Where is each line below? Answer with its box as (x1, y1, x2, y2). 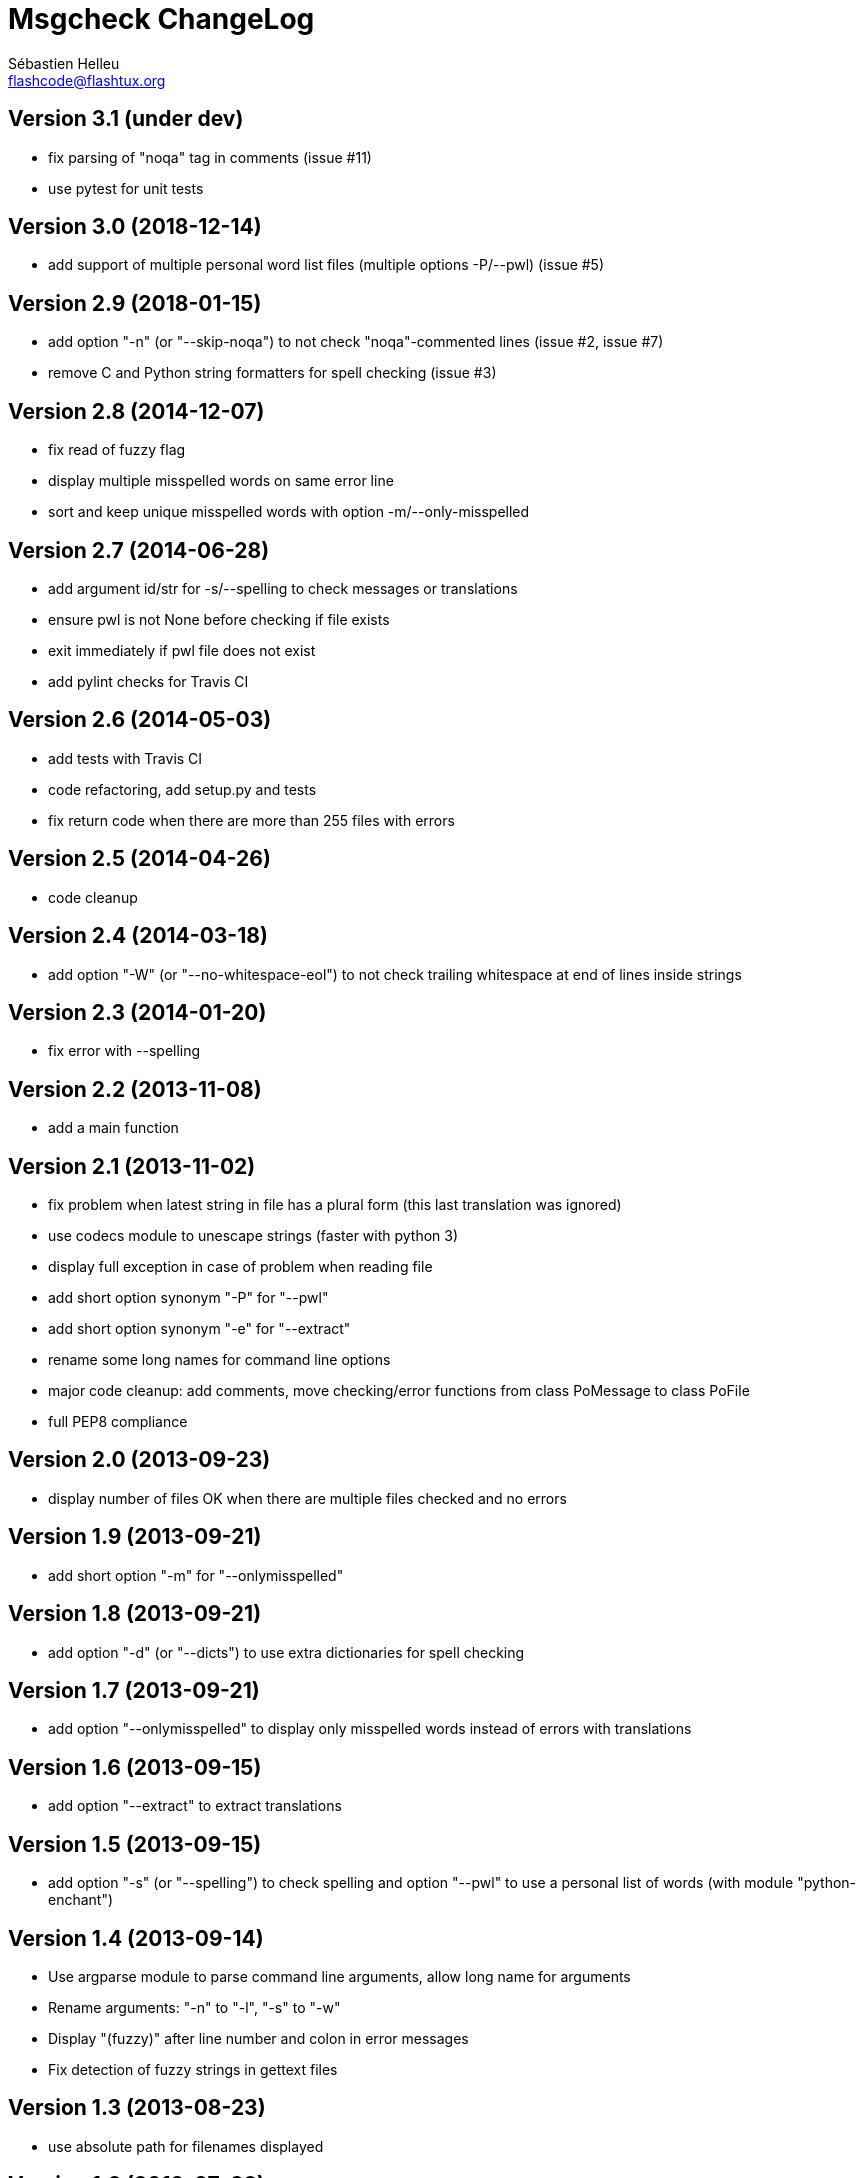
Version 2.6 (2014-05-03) (8, 707, 272, 733)
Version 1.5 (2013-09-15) (8, 1831, 262, 1857)
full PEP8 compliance (48, 1413, 188, 1431)
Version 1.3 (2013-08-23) (8, 2095, 266, 2121)
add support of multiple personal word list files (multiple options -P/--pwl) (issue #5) (48, 256, 605, 274)
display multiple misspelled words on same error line (48, 472, 394, 490)
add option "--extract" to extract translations (48, 1797, 342, 1815)
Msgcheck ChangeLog (8, 2, 315, 36)
